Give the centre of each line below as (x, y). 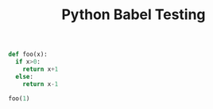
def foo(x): (28, 54)
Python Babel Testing (134, 15)
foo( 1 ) (19, 98)
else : (25, 76)
